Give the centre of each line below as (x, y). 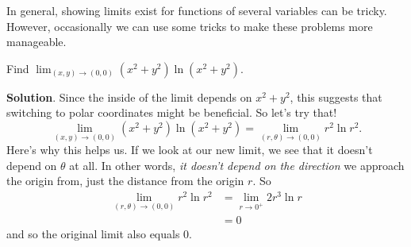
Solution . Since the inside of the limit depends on (129, 96)
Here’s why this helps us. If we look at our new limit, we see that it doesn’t (190, 150)
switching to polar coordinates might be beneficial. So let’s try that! (172, 112)
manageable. (36, 42)
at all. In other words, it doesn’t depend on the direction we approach (237, 165)
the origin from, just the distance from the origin (125, 181)
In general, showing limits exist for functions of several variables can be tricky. (197, 10)
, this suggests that (336, 96)
